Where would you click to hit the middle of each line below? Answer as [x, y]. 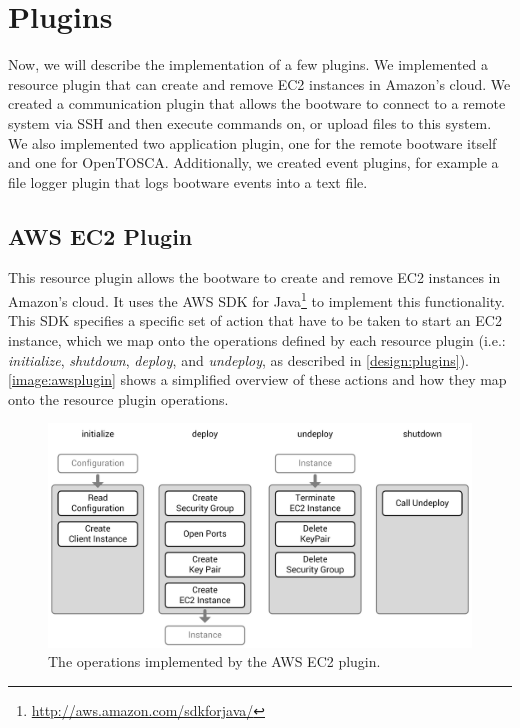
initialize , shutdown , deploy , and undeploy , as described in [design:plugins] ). [238, 359]
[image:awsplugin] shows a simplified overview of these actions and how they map [257, 379]
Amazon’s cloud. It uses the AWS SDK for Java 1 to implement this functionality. [256, 299]
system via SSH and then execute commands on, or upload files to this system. [250, 122]
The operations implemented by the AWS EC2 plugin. [214, 661]
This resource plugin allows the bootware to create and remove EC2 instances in [254, 277]
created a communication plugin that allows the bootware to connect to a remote [257, 103]
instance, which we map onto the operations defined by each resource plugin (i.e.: [257, 339]
